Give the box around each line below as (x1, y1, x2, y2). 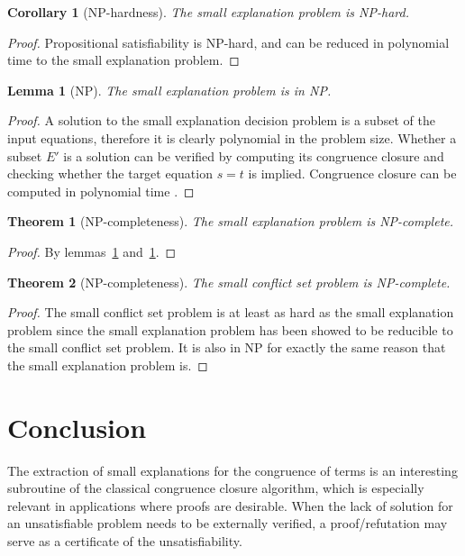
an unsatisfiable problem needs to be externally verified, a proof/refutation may (7, 514, 448, 533)
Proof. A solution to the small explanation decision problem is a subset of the (7, 111, 435, 130)
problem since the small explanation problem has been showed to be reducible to (7, 320, 453, 339)
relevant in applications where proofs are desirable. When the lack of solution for (7, 496, 453, 515)
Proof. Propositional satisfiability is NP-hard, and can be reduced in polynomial (7, 32, 450, 51)
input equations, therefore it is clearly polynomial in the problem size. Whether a (7, 128, 457, 147)
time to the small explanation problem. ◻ (7, 50, 240, 69)
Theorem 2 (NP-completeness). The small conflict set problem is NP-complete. (7, 272, 451, 291)
